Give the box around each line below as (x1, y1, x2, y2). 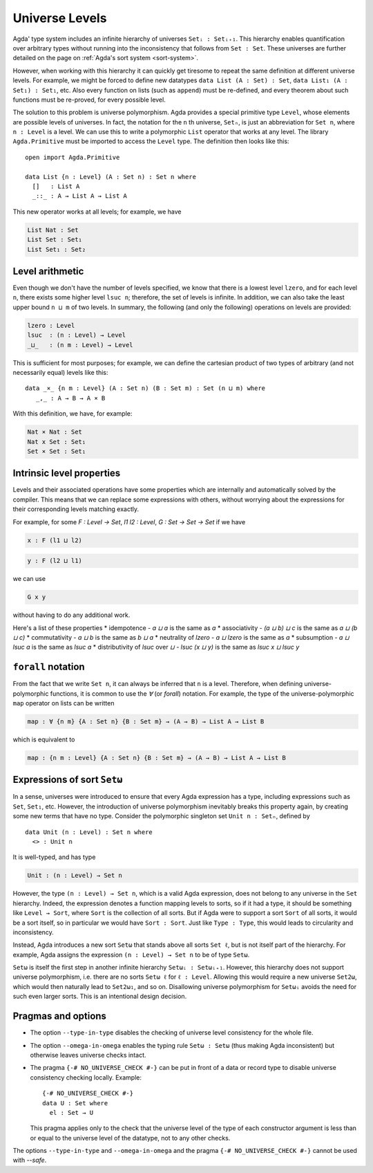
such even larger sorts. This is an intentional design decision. (12, 992, 187, 1001)
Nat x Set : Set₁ (27, 438, 86, 445)
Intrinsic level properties (12, 468, 121, 479)
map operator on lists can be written (12, 699, 115, 707)
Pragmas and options (12, 1010, 107, 1022)
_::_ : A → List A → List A (32, 192, 128, 200)
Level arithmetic (12, 265, 84, 277)
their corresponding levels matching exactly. (12, 505, 140, 513)
